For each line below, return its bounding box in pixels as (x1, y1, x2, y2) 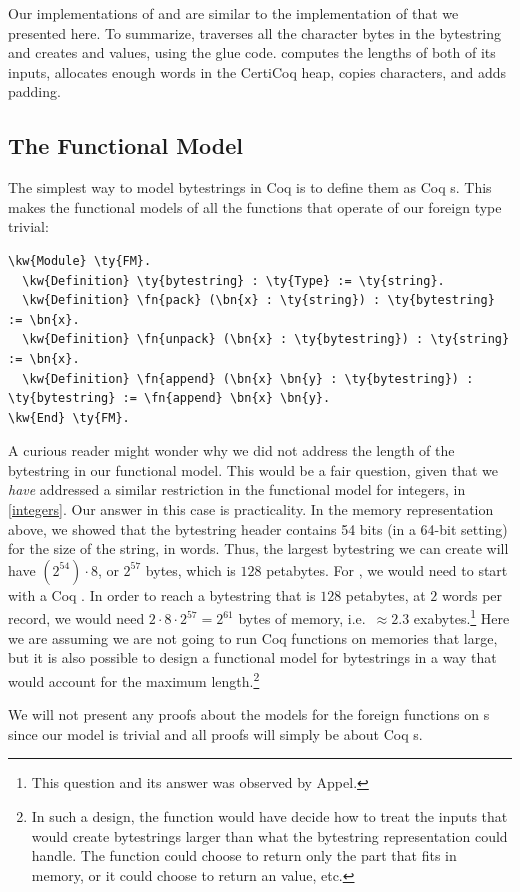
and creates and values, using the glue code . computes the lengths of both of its (8, 42, 496, 63)
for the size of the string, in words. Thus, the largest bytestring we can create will (8, 538, 509, 559)
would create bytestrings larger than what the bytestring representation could (31, 825, 508, 846)
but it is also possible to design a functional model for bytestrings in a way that (8, 647, 497, 668)
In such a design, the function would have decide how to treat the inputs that (31, 805, 508, 826)
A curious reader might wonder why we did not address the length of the (8, 440, 455, 461)
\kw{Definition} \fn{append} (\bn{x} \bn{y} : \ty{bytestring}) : (22, 371, 474, 386)
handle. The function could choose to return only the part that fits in (31, 845, 457, 866)
